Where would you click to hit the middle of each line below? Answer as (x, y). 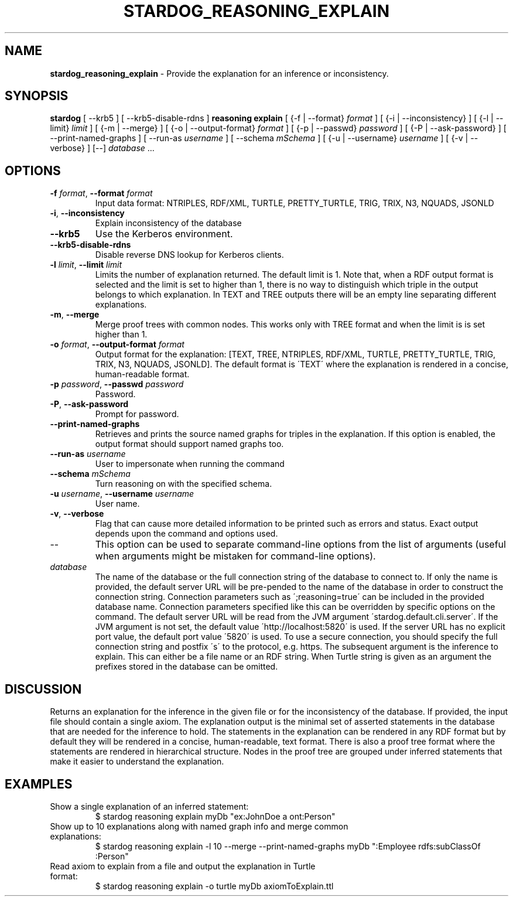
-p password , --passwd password (117, 384)
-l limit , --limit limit (86, 265)
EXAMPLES (39, 784)
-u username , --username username (122, 494)
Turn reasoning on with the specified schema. (184, 484)
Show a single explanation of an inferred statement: (149, 806)
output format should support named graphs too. (189, 444)
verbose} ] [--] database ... (102, 148)
